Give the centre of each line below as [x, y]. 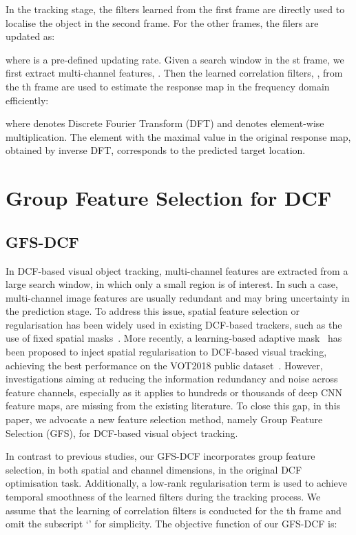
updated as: [30, 36]
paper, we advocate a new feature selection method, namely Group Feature [164, 419]
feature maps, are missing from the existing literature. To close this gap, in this [173, 406]
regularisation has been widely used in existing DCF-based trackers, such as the [174, 324]
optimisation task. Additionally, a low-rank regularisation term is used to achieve [177, 483]
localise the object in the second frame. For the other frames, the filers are [162, 22]
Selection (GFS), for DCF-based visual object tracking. [122, 432]
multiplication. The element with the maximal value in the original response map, [178, 136]
